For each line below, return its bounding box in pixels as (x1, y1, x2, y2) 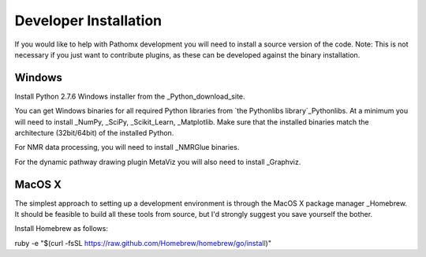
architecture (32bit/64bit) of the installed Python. (14, 128, 174, 138)
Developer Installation (14, 12, 162, 29)
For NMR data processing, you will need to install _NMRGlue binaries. (14, 143, 240, 152)
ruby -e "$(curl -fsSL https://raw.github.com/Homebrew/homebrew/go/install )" (14, 238, 272, 248)
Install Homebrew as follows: (14, 224, 108, 233)
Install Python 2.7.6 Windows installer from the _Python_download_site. (14, 91, 245, 101)
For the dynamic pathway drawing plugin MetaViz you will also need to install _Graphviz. (14, 157, 301, 166)
